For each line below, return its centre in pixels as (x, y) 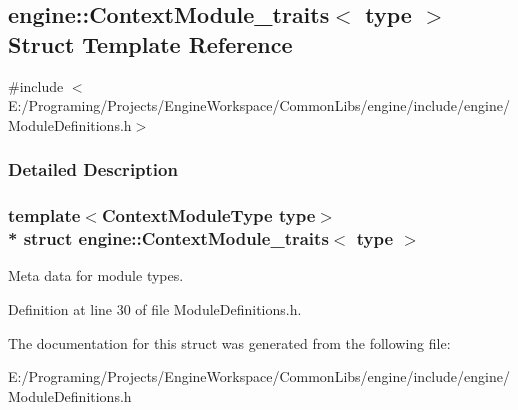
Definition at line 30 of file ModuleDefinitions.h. (155, 308)
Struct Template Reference (150, 43)
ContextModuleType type (208, 215)
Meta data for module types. (96, 275)
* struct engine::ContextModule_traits (168, 238)
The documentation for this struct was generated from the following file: (229, 342)
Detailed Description (93, 169)
